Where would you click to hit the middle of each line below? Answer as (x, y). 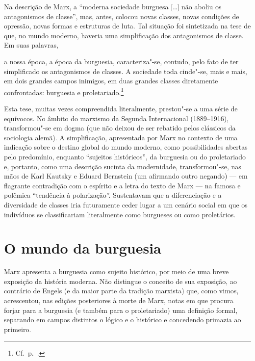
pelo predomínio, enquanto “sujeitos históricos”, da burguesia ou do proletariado (125, 156)
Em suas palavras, (31, 45)
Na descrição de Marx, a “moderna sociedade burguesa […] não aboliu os (113, 6)
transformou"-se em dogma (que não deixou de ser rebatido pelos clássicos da (120, 128)
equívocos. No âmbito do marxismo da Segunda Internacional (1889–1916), (116, 118)
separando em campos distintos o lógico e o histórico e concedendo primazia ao (123, 320)
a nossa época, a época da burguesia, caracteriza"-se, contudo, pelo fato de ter (121, 61)
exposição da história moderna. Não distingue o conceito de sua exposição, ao (120, 281)
